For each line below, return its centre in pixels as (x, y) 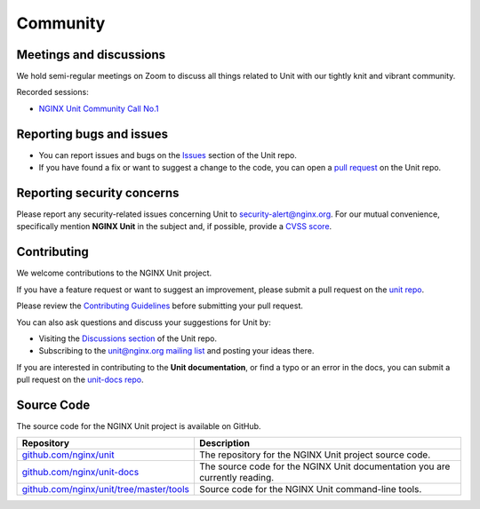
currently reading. (236, 478)
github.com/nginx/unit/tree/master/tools (106, 489)
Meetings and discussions (91, 55)
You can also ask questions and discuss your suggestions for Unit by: (144, 322)
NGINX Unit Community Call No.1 (99, 108)
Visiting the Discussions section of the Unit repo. (128, 338)
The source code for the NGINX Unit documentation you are (324, 466)
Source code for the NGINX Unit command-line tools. (310, 489)
